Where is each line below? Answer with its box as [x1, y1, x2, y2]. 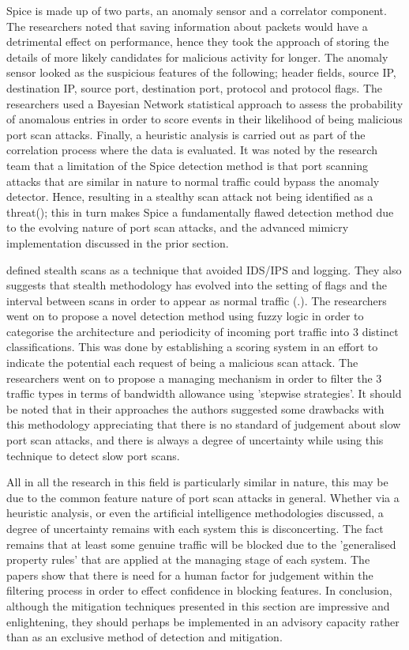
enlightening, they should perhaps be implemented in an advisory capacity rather [6, 613, 400, 629]
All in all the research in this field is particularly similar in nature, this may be [6, 474, 388, 490]
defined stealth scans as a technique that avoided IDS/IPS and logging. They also [6, 261, 402, 278]
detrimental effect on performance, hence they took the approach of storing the [6, 33, 389, 50]
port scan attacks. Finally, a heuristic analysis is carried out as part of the [6, 126, 366, 142]
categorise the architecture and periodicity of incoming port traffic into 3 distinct [6, 323, 399, 339]
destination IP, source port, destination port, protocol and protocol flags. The [6, 79, 382, 96]
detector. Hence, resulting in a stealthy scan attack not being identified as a [6, 188, 373, 205]
